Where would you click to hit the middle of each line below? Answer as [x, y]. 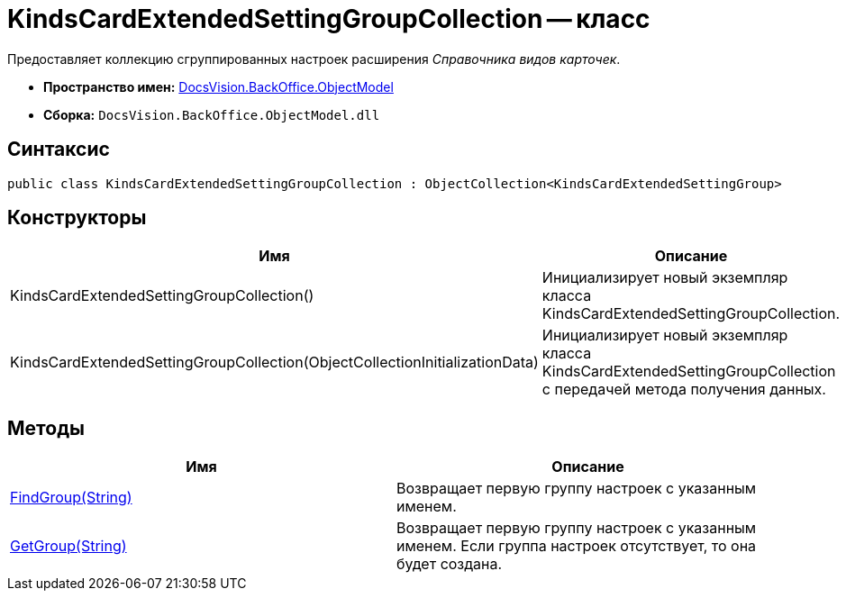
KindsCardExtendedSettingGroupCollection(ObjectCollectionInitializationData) [274, 362]
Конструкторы [77, 218]
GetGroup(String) [68, 546]
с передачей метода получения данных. [684, 390]
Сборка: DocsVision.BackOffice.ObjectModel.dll [212, 114]
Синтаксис [59, 149]
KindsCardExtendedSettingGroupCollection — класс [329, 19]
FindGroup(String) [71, 498]
